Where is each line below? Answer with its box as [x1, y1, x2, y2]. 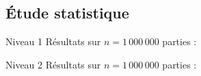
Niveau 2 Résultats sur [5, 57, 101, 71]
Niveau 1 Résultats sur [5, 34, 101, 49]
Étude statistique [5, 2, 129, 23]
